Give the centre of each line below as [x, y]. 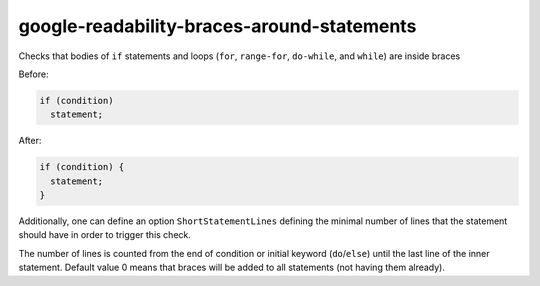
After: [30, 141]
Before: [33, 74]
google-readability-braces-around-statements [217, 26]
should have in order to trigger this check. [105, 235]
